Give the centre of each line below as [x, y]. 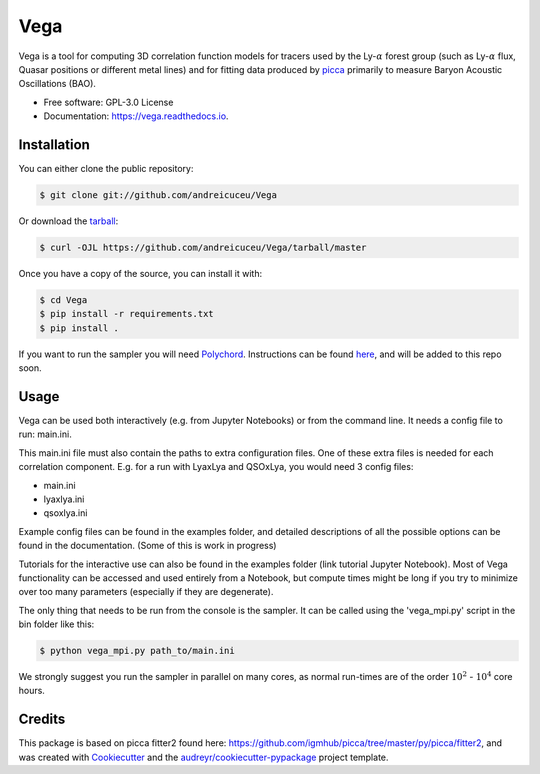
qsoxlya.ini [65, 513]
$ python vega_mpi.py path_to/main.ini [137, 651]
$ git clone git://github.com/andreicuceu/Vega [158, 195]
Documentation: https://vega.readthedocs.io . [136, 116]
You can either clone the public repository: [106, 169]
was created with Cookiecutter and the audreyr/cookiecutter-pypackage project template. [203, 757]
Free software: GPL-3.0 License [108, 102]
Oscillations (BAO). [57, 84]
